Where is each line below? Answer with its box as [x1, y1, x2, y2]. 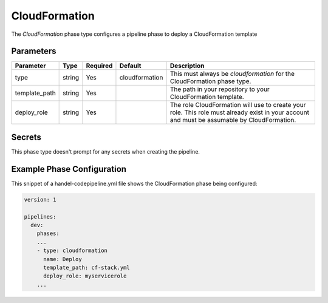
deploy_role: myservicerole [43, 273, 127, 279]
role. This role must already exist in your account [169, 108, 310, 117]
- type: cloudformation [36, 247, 108, 254]
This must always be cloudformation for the [169, 70, 295, 78]
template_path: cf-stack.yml [43, 264, 130, 271]
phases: [36, 230, 60, 237]
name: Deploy [43, 256, 82, 262]
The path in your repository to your [169, 85, 270, 94]
